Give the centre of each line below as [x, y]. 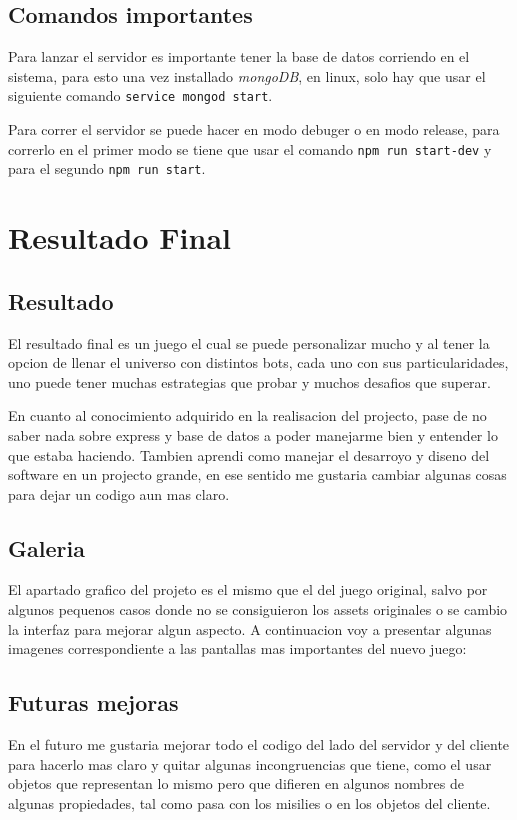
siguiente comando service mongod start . [140, 95]
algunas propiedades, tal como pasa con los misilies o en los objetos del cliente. [249, 802]
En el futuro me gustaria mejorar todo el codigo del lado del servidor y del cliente [259, 744]
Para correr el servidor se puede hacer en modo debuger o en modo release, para [254, 129]
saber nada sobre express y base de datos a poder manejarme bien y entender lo [253, 434]
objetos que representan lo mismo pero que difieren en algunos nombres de [236, 783]
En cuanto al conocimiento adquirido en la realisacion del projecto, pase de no [247, 415]
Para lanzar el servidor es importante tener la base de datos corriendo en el [239, 56]
